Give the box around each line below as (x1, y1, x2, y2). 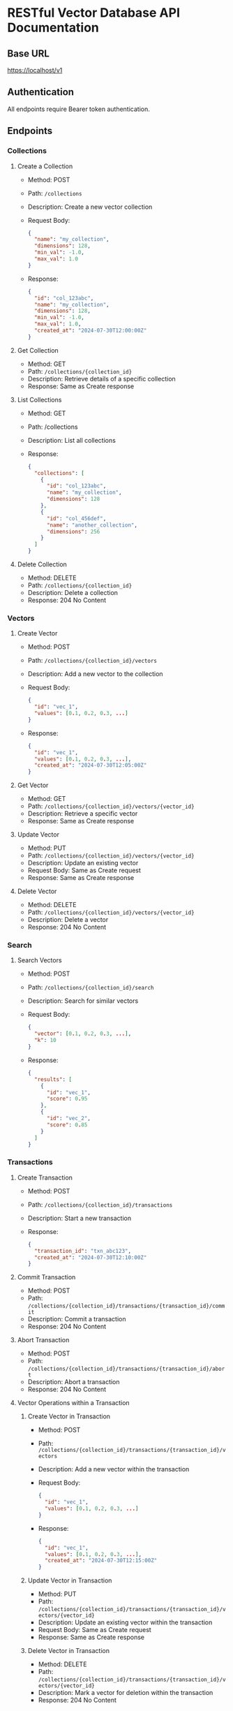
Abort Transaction (17, 1336, 70, 1344)
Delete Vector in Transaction (27, 1647, 110, 1655)
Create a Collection (17, 162, 73, 170)
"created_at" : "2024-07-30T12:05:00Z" (33, 762, 147, 769)
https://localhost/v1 (7, 66, 63, 74)
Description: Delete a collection (27, 589, 119, 596)
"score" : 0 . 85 (46, 1121, 88, 1129)
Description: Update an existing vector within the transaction (38, 1618, 213, 1626)
